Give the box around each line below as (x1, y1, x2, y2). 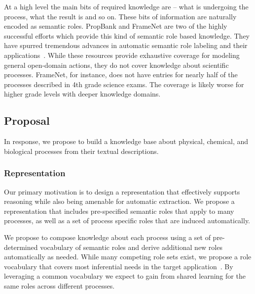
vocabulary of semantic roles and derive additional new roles (40, 242, 222, 252)
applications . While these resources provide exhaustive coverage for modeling (4, 49, 240, 60)
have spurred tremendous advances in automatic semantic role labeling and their (4, 40, 248, 50)
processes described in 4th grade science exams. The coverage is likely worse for (4, 79, 244, 89)
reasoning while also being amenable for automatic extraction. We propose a (4, 196, 235, 206)
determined (4, 242, 38, 252)
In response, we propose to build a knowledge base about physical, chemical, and (4, 136, 249, 147)
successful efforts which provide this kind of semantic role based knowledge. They (4, 30, 250, 41)
